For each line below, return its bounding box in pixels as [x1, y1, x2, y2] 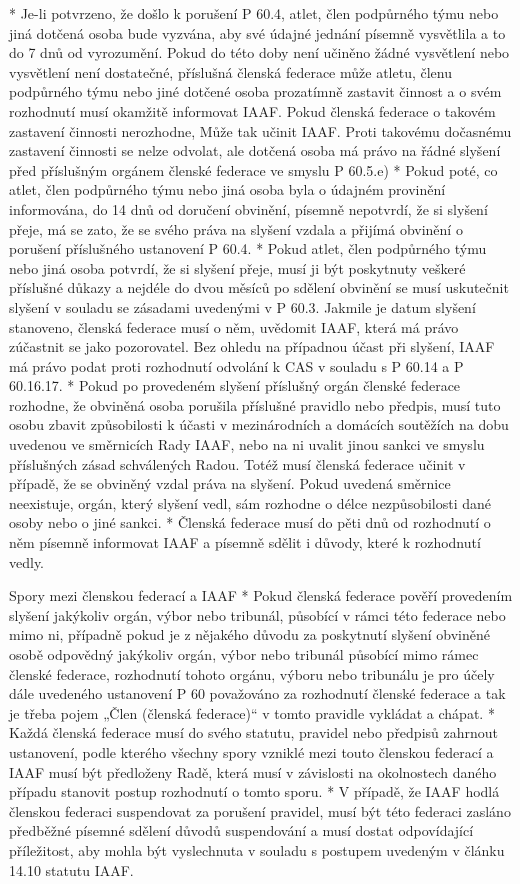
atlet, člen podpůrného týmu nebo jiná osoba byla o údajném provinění [9, 179, 446, 200]
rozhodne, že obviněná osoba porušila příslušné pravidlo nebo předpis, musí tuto [9, 394, 501, 415]
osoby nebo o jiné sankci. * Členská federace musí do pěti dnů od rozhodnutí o [9, 512, 491, 533]
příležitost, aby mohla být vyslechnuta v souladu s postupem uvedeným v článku [9, 839, 505, 860]
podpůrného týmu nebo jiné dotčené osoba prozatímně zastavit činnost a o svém [9, 81, 502, 102]
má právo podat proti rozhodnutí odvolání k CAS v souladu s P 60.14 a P [9, 355, 464, 376]
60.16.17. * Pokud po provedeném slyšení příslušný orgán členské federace [9, 375, 461, 396]
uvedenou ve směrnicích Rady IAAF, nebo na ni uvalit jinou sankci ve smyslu [9, 434, 485, 455]
